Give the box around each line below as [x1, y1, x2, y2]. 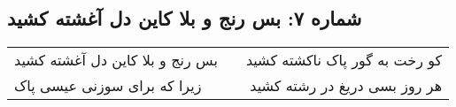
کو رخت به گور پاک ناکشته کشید [245, 50, 443, 71]
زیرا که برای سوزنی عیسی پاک [14, 75, 202, 96]
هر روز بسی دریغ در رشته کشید [250, 75, 443, 96]
